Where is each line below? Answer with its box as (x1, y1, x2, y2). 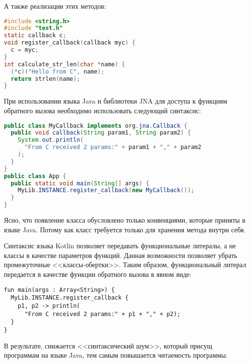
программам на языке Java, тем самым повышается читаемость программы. (4, 350, 228, 360)
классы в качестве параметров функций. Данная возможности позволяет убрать (4, 250, 237, 260)
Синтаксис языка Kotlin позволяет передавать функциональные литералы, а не (4, 241, 236, 251)
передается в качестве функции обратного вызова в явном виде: (4, 269, 191, 279)
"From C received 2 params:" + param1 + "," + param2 (24, 144, 202, 151)
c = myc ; (11, 46, 39, 54)
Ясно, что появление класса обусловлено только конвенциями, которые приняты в (4, 215, 246, 225)
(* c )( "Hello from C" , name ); (11, 68, 104, 75)
